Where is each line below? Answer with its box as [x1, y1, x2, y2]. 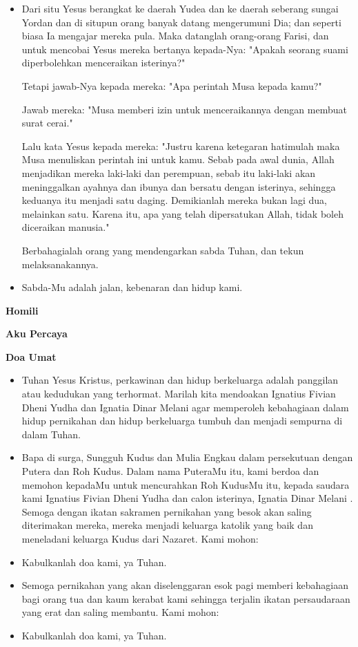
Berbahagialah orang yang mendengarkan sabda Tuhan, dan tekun [21, 243, 304, 257]
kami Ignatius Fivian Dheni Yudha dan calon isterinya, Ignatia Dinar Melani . [21, 491, 353, 505]
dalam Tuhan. [21, 426, 81, 441]
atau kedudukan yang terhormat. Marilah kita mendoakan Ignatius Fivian [21, 386, 336, 401]
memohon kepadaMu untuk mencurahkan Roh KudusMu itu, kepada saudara [21, 477, 350, 491]
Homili [6, 303, 39, 317]
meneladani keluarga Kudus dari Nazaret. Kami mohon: [21, 532, 259, 545]
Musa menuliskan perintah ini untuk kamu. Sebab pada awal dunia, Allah [21, 152, 335, 167]
